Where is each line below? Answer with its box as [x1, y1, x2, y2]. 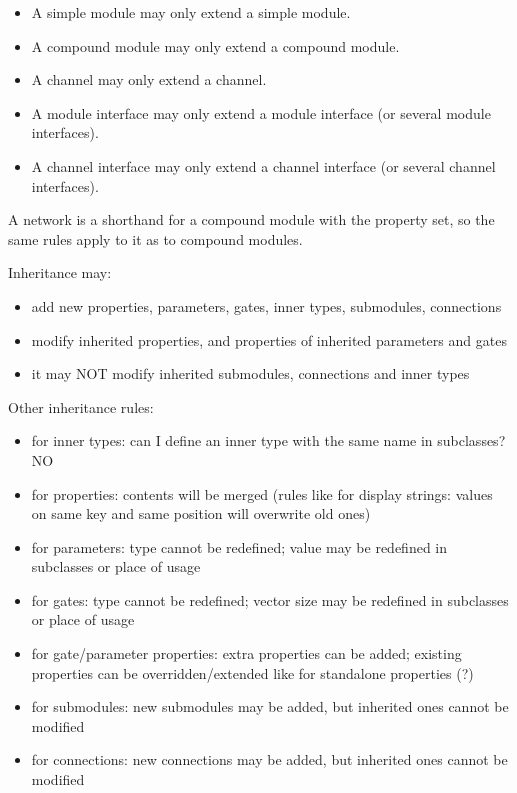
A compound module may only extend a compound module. [31, 35, 400, 56]
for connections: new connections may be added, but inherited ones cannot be [31, 749, 508, 770]
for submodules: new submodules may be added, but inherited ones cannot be [31, 696, 509, 717]
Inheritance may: [8, 262, 112, 283]
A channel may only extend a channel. [31, 69, 267, 90]
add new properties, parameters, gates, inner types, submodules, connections [31, 295, 502, 316]
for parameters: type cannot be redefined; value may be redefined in [31, 536, 448, 557]
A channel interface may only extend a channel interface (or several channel [31, 155, 496, 176]
